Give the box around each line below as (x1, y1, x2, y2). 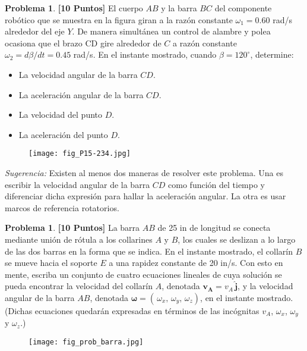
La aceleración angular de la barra (18, 88, 144, 101)
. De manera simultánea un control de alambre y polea (72, 25, 271, 37)
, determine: (250, 48, 294, 61)
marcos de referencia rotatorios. (5, 201, 119, 214)
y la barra (161, 2, 197, 14)
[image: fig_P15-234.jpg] (29, 149, 131, 158)
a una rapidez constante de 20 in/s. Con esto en (109, 256, 283, 269)
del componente (214, 2, 272, 14)
